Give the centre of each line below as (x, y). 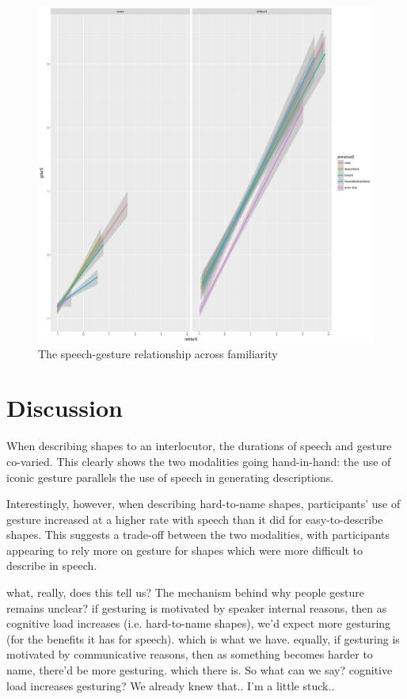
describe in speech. (52, 565)
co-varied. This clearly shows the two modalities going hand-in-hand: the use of (199, 461)
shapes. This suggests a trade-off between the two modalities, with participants (198, 535)
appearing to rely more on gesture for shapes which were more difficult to (185, 550)
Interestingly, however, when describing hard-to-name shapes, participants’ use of (203, 504)
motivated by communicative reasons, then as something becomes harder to (190, 654)
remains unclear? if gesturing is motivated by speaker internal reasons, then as (197, 607)
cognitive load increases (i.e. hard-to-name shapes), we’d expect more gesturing (199, 623)
